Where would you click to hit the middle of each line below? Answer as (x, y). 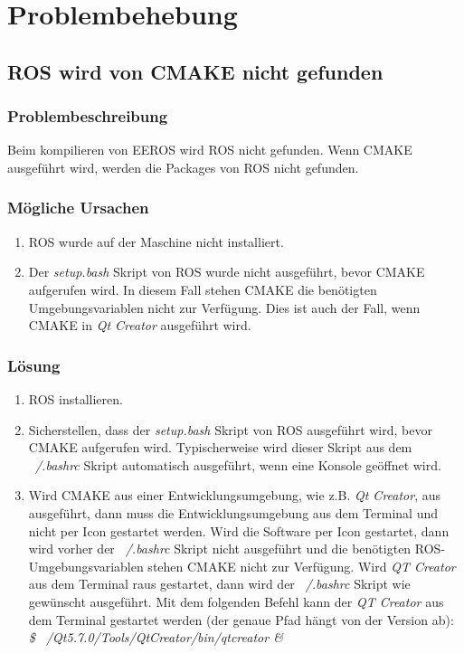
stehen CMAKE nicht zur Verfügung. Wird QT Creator (302, 566)
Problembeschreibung (88, 116)
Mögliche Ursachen (78, 208)
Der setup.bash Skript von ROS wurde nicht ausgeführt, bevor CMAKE (227, 272)
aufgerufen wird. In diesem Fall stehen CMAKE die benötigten (203, 289)
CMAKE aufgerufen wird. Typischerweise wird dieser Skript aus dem (220, 447)
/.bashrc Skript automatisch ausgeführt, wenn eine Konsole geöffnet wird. (238, 464)
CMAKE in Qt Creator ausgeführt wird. (140, 325)
